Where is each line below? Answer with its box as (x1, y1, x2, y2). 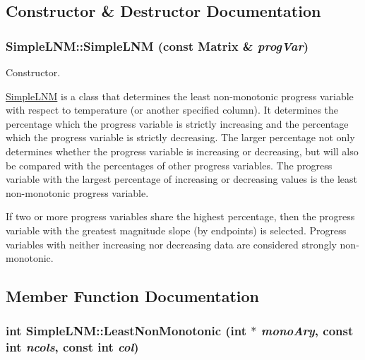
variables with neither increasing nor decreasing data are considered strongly (6, 236, 337, 251)
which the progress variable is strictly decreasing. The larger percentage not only (6, 130, 355, 145)
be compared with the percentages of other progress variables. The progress (6, 157, 333, 172)
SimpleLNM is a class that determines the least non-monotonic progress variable (6, 88, 354, 103)
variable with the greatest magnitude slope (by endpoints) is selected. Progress (6, 222, 347, 237)
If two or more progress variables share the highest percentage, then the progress (6, 209, 355, 224)
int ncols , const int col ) (6, 338, 139, 356)
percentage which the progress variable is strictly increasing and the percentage (6, 116, 349, 131)
